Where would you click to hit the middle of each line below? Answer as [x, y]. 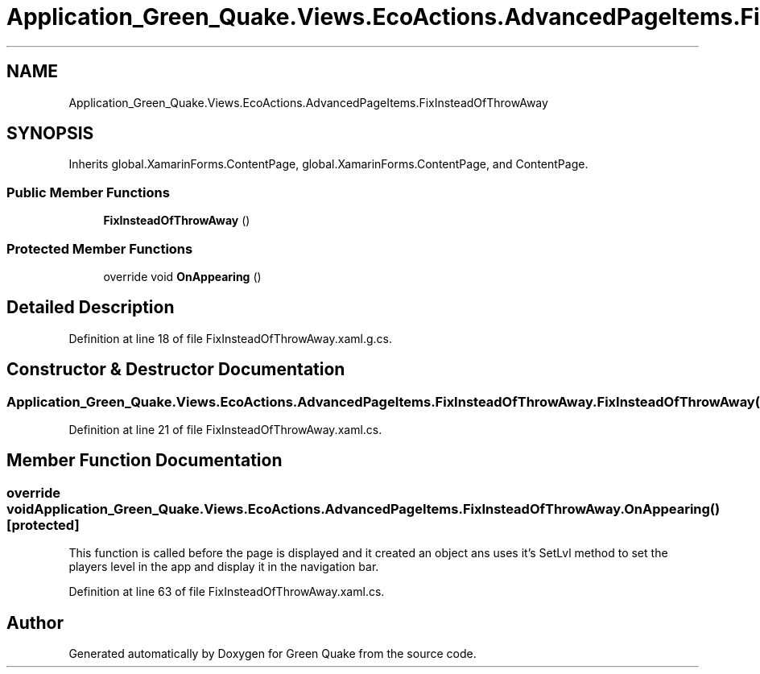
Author [35, 622]
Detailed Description [91, 308]
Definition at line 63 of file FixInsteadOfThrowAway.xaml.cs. [227, 592]
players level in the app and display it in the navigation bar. [224, 567]
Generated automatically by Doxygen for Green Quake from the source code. [273, 654]
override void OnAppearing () [182, 276]
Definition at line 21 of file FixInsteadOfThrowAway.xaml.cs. [225, 430]
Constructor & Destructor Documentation [176, 370]
